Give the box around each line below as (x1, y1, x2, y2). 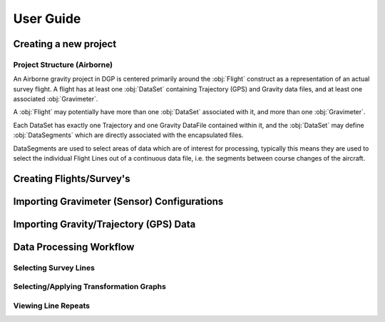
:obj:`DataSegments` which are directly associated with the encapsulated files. (13, 131, 244, 139)
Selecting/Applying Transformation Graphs (13, 282, 167, 292)
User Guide (13, 11, 81, 26)
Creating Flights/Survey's (13, 172, 131, 185)
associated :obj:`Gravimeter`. (13, 95, 98, 104)
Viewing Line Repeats (13, 301, 91, 311)
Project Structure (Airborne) (13, 59, 113, 69)
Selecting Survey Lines (13, 263, 96, 273)
